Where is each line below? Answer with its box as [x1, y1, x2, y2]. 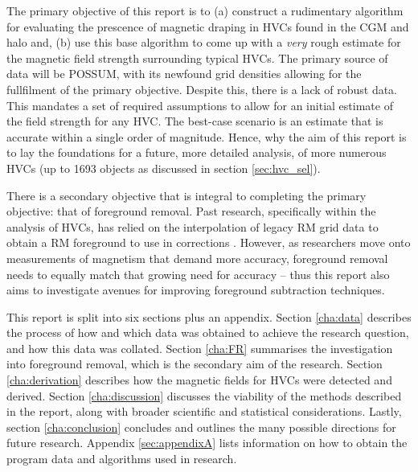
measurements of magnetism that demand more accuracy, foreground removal [6, 249, 388, 266]
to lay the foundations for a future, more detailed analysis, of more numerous [6, 144, 387, 161]
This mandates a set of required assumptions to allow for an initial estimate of [6, 96, 393, 113]
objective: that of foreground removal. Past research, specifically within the [6, 203, 376, 220]
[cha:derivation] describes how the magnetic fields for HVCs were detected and [6, 371, 392, 388]
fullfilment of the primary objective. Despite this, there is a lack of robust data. [6, 80, 398, 97]
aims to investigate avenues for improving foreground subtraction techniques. [6, 281, 385, 298]
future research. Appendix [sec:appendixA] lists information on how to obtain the [6, 434, 408, 451]
